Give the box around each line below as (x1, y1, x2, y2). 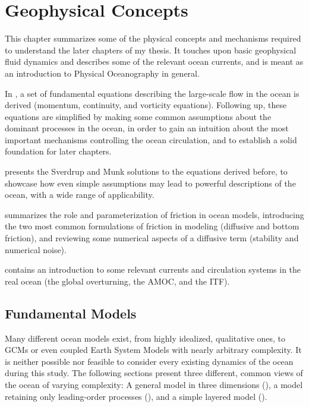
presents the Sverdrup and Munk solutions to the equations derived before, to (5, 165, 288, 178)
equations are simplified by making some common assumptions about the (5, 110, 272, 122)
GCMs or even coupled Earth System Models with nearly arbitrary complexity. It (5, 343, 302, 356)
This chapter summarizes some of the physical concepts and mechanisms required (5, 32, 301, 45)
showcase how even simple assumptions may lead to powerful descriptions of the (5, 176, 296, 189)
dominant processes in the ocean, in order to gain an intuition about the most (5, 122, 289, 134)
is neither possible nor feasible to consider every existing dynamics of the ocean (5, 355, 294, 367)
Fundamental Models (5, 304, 137, 322)
